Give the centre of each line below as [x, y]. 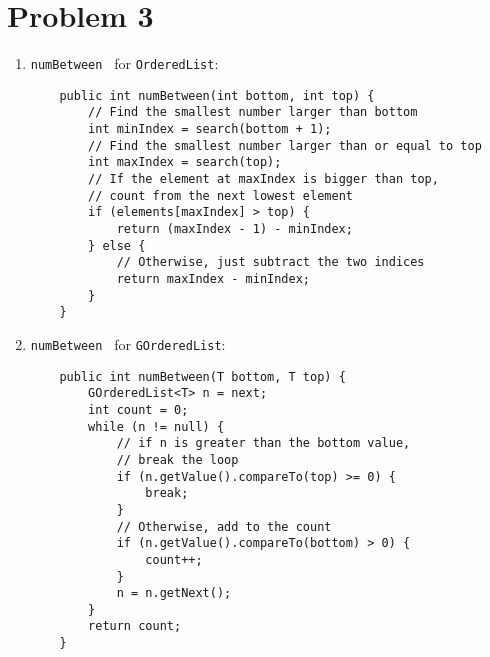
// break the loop [177, 459]
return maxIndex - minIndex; [213, 279]
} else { [117, 245]
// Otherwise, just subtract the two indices [270, 262]
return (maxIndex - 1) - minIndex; [234, 229]
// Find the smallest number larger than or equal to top [285, 145]
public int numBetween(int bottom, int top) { [217, 95]
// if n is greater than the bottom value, [263, 443]
